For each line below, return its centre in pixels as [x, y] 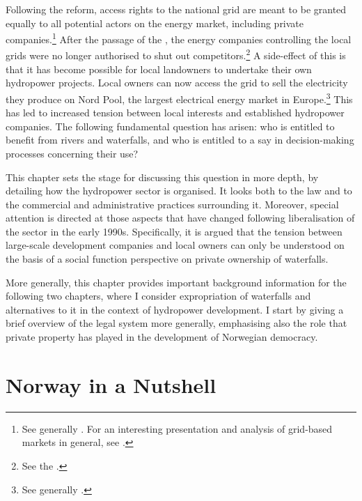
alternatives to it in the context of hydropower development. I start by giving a [175, 309]
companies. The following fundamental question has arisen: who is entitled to [170, 126]
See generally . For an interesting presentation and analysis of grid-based [177, 428]
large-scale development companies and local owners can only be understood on [175, 245]
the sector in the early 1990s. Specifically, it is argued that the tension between [174, 231]
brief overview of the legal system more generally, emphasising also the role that [176, 323]
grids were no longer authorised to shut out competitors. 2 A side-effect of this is [176, 54]
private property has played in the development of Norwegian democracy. [162, 337]
